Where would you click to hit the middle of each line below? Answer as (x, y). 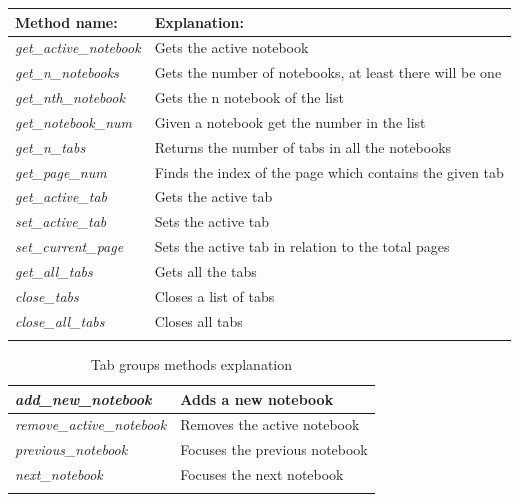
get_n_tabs (50, 146)
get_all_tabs (54, 270)
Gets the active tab (213, 196)
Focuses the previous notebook (274, 449)
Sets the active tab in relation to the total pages (302, 246)
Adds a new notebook (257, 398)
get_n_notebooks (67, 72)
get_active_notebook (78, 47)
